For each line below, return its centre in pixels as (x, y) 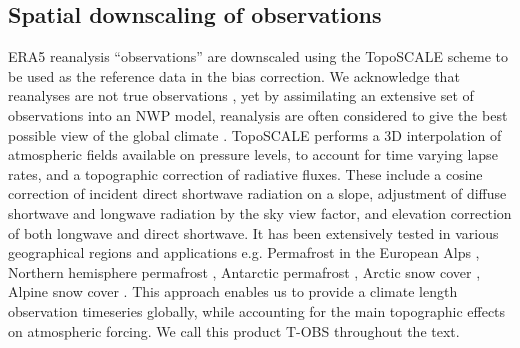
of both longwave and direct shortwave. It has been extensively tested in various (253, 232)
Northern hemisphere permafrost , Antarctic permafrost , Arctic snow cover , (244, 271)
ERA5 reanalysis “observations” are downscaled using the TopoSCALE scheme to (258, 56)
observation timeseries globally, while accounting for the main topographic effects (257, 310)
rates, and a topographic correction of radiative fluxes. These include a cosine (245, 173)
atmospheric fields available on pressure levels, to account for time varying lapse (253, 154)
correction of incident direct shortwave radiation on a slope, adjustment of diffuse (257, 193)
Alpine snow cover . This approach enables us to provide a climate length (233, 291)
